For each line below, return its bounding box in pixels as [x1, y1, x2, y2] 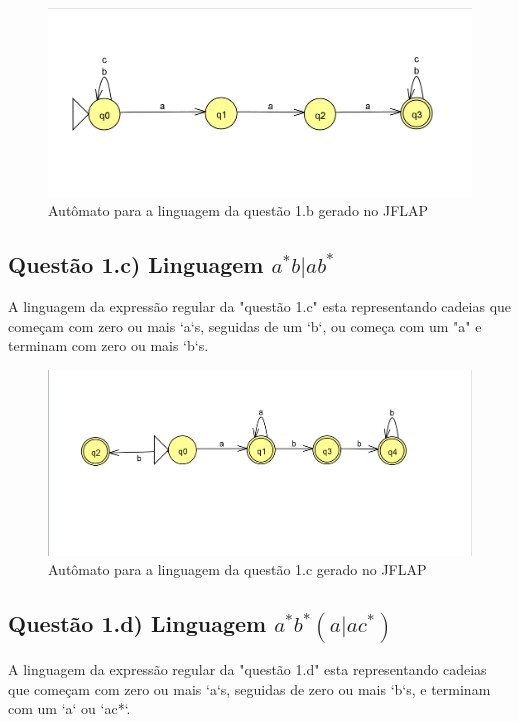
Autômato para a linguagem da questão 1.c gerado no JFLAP [48, 559, 427, 580]
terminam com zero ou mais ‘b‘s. [8, 335, 209, 356]
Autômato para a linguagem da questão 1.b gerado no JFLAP [48, 200, 429, 221]
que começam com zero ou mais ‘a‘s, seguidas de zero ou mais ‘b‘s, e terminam [8, 678, 491, 699]
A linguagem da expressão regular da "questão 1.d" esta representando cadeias [8, 659, 487, 680]
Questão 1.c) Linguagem [8, 249, 264, 280]
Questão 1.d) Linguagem [8, 608, 267, 639]
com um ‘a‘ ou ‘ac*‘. [8, 698, 131, 719]
